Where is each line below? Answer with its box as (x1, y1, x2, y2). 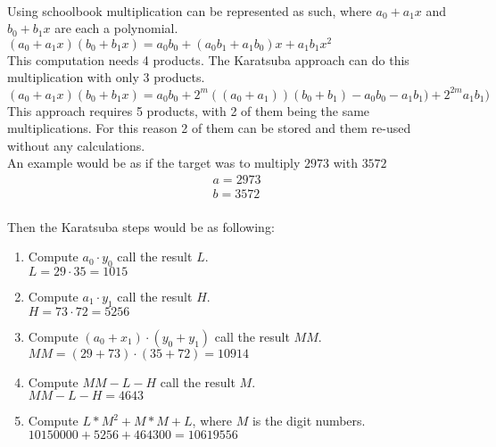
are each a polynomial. (54, 19, 178, 37)
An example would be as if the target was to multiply (7, 153, 301, 172)
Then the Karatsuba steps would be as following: (7, 217, 275, 236)
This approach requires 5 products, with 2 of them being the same (7, 101, 370, 120)
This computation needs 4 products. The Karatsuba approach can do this (7, 50, 409, 69)
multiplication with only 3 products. (7, 68, 205, 87)
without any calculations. (7, 136, 145, 154)
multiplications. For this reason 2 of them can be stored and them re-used (7, 119, 411, 137)
